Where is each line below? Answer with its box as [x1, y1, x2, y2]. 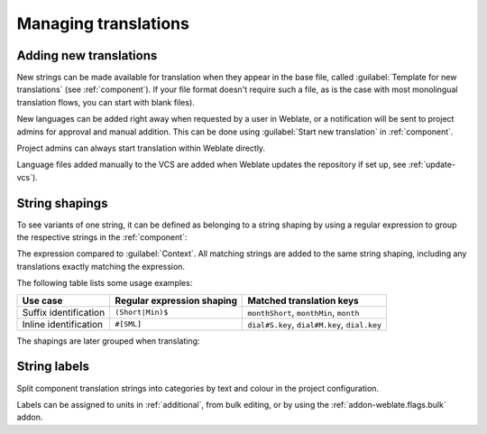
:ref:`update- [408, 159, 455, 171]
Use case [22, 294, 63, 307]
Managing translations [16, 14, 189, 33]
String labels [16, 359, 90, 374]
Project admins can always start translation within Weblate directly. [16, 143, 266, 153]
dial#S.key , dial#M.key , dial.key [247, 318, 382, 330]
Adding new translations [16, 48, 158, 63]
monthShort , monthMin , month [247, 306, 360, 319]
